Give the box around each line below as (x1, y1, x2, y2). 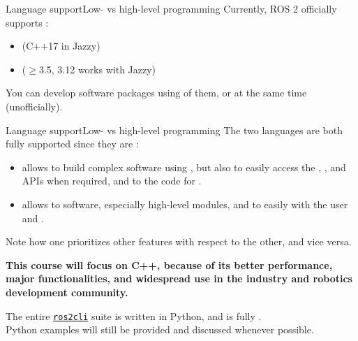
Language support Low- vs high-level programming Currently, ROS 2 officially (6, 1, 337, 15)
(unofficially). (6, 99, 63, 113)
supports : (6, 15, 49, 29)
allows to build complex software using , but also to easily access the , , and (22, 159, 346, 174)
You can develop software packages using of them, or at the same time (6, 85, 307, 100)
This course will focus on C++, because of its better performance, (6, 257, 333, 272)
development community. (6, 284, 128, 299)
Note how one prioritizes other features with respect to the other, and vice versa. (6, 234, 352, 249)
